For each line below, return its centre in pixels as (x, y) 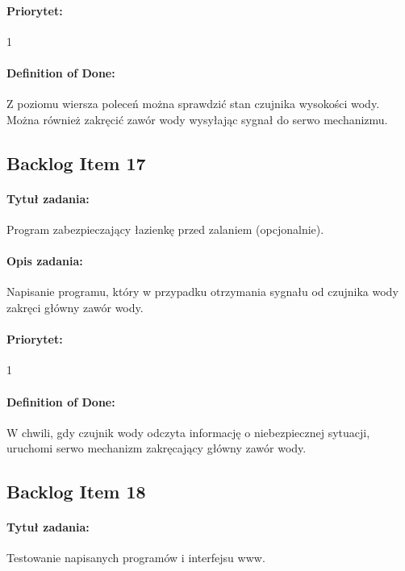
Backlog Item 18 (76, 492)
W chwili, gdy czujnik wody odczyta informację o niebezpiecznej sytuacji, (188, 432)
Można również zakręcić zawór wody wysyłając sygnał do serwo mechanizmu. (197, 119)
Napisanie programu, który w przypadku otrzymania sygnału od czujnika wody (202, 292)
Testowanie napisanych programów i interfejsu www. (136, 558)
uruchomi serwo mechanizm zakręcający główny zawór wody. (157, 448)
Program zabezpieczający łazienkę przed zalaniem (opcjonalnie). (165, 229)
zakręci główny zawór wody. (75, 307)
